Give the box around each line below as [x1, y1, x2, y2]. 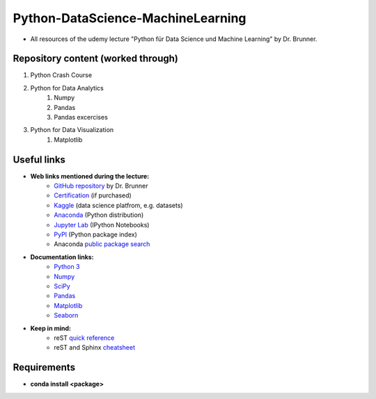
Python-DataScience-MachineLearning [13, 10, 246, 26]
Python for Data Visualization [30, 126, 114, 134]
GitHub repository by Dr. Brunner [54, 181, 148, 190]
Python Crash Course [30, 71, 93, 79]
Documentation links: [30, 252, 94, 261]
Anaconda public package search [54, 240, 150, 248]
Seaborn [54, 311, 79, 320]
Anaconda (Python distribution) [54, 211, 144, 219]
